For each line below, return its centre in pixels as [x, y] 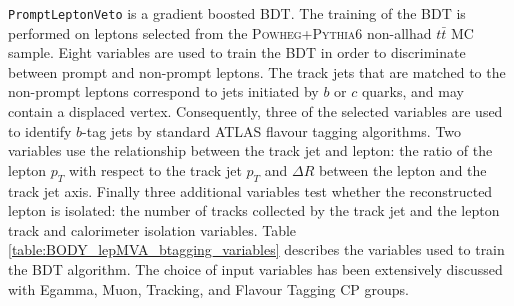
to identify [40, 130]
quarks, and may [412, 91]
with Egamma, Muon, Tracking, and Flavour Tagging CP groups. [209, 288]
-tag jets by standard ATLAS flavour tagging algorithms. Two [272, 130]
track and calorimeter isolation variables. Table [152, 229]
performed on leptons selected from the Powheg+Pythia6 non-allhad [220, 32]
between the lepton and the [402, 169]
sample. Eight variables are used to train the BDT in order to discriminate [237, 52]
